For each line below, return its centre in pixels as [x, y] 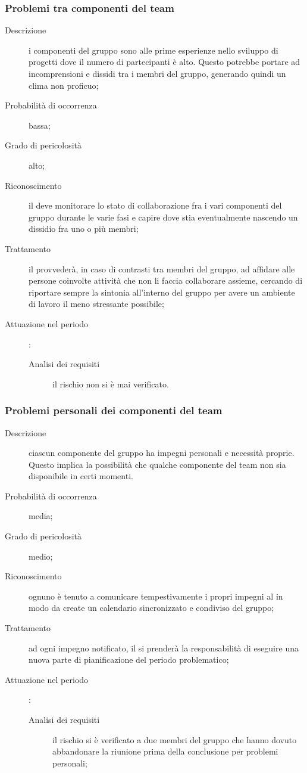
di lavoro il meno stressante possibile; [96, 304]
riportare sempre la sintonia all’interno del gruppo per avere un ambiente [162, 292]
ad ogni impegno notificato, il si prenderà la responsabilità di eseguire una [164, 648]
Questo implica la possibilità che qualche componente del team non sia [157, 464]
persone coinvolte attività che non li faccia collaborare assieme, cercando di [166, 280]
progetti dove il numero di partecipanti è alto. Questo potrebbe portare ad [165, 62]
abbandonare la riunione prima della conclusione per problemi [165, 751]
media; [41, 516]
